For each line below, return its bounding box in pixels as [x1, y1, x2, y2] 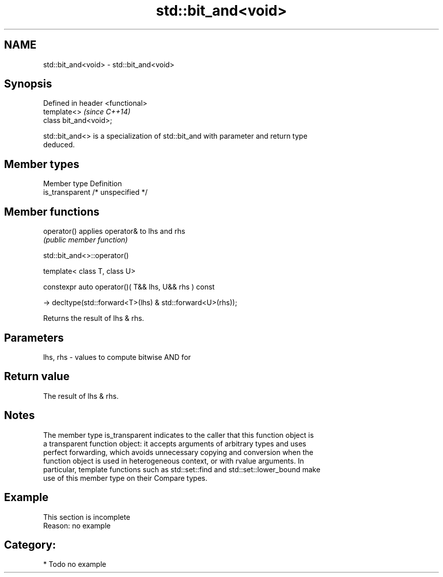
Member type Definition [43, 179, 122, 188]
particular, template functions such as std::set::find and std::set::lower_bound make [43, 465, 321, 474]
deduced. [43, 140, 75, 149]
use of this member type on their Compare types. [43, 473, 207, 482]
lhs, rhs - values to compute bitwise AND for [43, 352, 191, 361]
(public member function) [43, 235, 128, 244]
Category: [4, 538, 56, 551]
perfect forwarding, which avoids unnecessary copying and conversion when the [43, 447, 314, 457]
